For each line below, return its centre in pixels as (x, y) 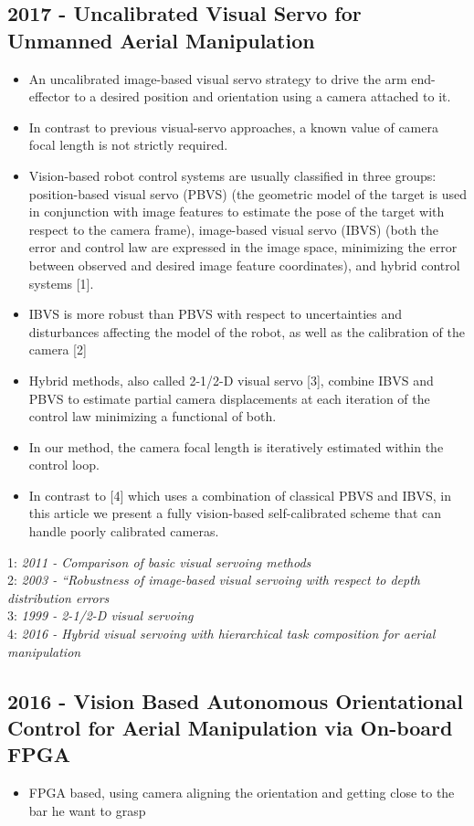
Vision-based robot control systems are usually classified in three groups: (232, 175)
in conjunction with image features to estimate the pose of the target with (237, 212)
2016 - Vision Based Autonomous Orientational (236, 700)
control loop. (64, 465)
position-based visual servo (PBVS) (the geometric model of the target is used (248, 193)
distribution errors (58, 597)
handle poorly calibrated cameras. (124, 531)
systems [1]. (61, 283)
